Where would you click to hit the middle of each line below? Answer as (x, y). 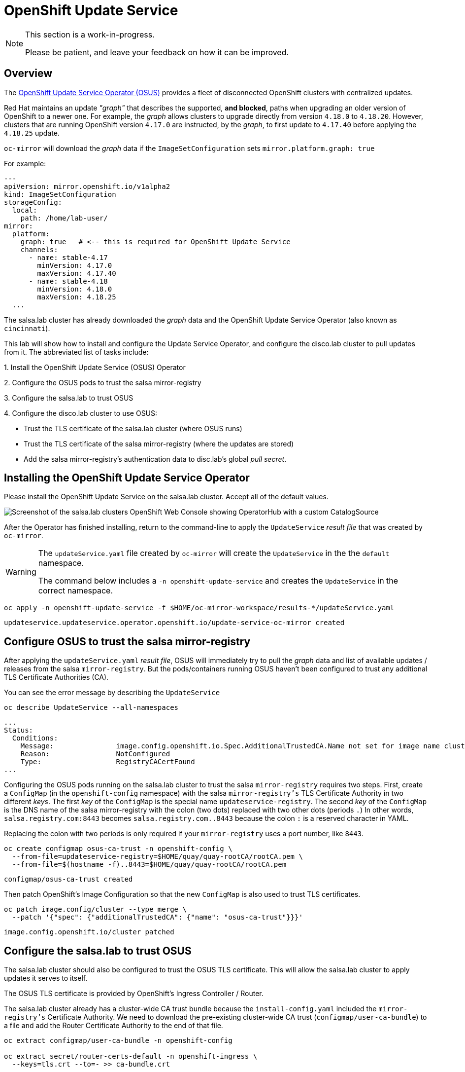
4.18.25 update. (32, 133)
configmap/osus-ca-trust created (68, 879)
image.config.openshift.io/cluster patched (89, 932)
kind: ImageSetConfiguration (60, 194)
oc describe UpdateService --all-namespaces (91, 708)
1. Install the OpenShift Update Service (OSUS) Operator (95, 367)
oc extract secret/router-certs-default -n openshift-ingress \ (131, 1056)
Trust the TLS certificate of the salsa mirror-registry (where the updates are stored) (159, 444)
